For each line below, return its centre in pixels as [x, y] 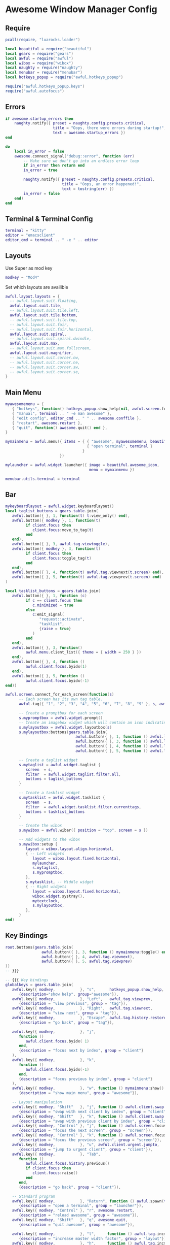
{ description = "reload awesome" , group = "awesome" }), [79, 1215]
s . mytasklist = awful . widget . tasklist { [62, 798]
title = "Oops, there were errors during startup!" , [110, 128]
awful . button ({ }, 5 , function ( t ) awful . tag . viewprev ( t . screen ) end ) [87, 577]
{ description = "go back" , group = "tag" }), [66, 1022]
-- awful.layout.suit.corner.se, [45, 372]
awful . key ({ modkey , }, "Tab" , [56, 1154]
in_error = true [40, 170]
